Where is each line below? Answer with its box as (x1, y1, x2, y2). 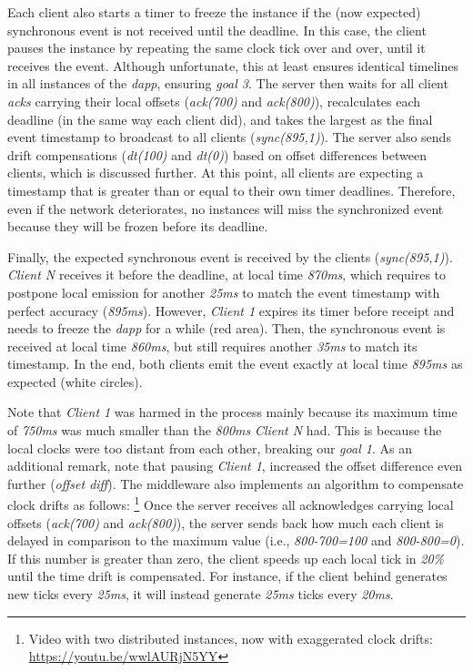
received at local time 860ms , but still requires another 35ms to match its (7, 336, 418, 355)
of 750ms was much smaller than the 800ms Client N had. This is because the (7, 421, 442, 440)
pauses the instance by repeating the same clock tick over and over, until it (7, 38, 426, 57)
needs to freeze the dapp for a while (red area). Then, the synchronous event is (7, 319, 446, 338)
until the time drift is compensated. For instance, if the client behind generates (7, 566, 448, 585)
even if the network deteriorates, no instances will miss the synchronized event (7, 199, 444, 218)
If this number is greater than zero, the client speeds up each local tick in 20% (7, 548, 445, 567)
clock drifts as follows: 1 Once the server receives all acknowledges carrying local (7, 493, 454, 514)
